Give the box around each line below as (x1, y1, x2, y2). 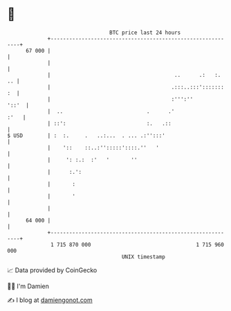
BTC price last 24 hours (109, 29, 181, 36)
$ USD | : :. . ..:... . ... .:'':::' (7, 132, 166, 139)
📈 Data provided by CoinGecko (7, 266, 98, 274)
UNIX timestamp (121, 253, 166, 260)
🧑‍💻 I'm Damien (7, 282, 50, 290)
